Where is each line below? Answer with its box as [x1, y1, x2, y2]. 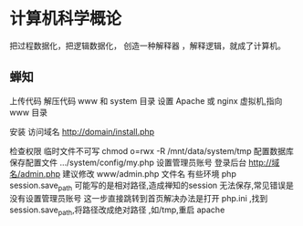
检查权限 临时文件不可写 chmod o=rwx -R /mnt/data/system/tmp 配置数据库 [9, 145, 294, 156]
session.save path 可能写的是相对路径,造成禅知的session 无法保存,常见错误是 [9, 180, 295, 192]
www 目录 [9, 107, 48, 118]
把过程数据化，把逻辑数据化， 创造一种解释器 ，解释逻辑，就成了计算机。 [9, 40, 286, 51]
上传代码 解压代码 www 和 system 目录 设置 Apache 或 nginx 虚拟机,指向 [9, 95, 283, 106]
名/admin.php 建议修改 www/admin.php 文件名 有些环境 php [9, 168, 237, 179]
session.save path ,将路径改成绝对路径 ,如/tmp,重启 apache [9, 204, 225, 217]
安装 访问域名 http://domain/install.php [9, 126, 155, 137]
